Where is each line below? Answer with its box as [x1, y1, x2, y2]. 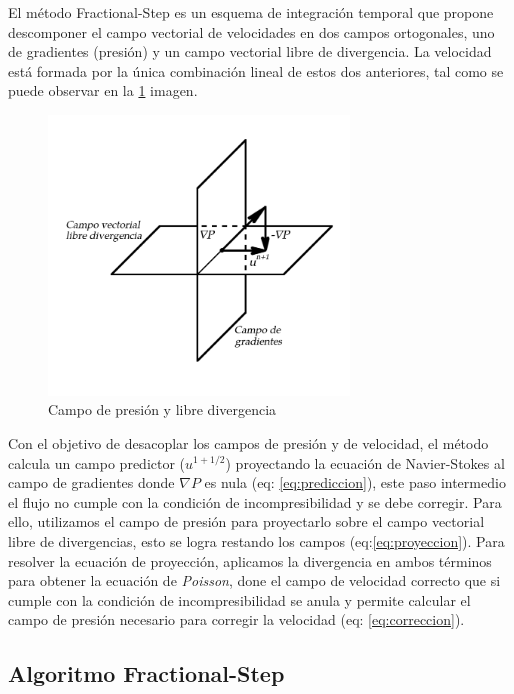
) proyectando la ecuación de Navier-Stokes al [225, 452, 505, 473]
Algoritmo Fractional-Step [8, 658, 285, 689]
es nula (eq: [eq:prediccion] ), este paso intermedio [204, 472, 506, 493]
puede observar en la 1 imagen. [8, 80, 198, 101]
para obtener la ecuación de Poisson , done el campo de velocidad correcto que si [8, 570, 501, 591]
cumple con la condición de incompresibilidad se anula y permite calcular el [8, 589, 471, 610]
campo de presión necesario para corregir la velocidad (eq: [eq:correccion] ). [8, 609, 465, 630]
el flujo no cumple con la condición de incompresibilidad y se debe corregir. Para [8, 491, 502, 512]
